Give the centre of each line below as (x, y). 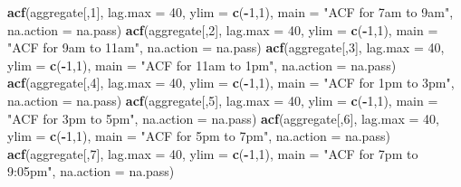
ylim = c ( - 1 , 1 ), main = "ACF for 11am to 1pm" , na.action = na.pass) (202, 65)
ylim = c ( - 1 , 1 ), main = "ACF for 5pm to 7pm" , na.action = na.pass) (199, 136)
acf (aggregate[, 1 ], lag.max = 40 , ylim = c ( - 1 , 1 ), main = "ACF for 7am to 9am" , (230, 12)
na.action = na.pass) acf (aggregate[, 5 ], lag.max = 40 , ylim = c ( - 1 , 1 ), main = (223, 100)
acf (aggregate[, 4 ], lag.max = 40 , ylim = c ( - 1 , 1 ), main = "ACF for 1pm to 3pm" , (231, 83)
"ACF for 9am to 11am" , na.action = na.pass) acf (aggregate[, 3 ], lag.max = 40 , (226, 47)
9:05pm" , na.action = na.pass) (91, 171)
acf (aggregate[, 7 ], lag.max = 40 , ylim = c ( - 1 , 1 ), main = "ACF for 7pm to (213, 153)
